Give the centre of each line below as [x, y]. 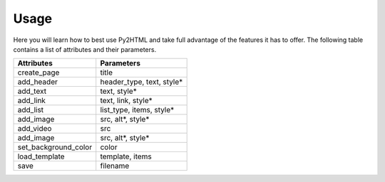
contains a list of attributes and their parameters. [85, 49]
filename [115, 166]
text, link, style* [126, 101]
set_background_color [55, 147]
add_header [38, 82]
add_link [32, 101]
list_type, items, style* [137, 110]
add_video [35, 129]
